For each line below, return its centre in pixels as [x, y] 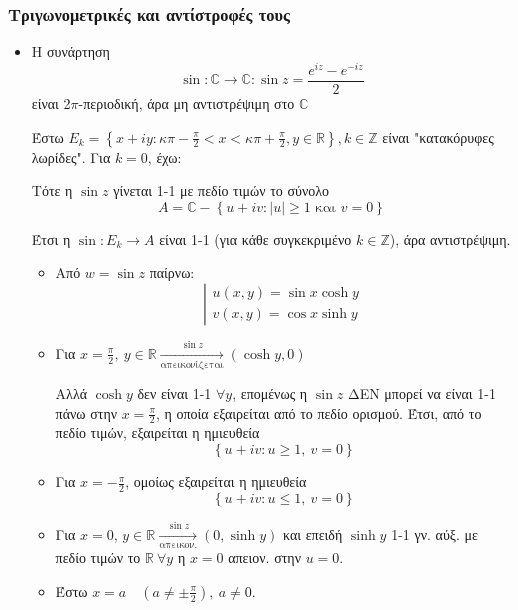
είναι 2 [51, 102]
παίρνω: [172, 272]
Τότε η [52, 190]
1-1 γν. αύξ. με [434, 533]
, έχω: [164, 156]
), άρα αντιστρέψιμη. [450, 238]
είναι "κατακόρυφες [438, 136]
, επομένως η [270, 393]
